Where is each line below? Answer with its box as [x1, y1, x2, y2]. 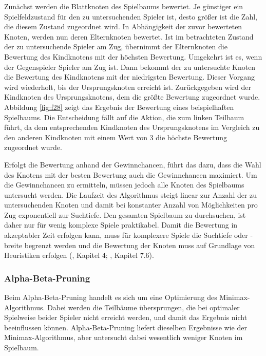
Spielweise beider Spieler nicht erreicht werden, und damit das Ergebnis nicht [4, 312, 248, 323]
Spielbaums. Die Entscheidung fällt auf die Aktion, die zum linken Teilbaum [4, 111, 244, 122]
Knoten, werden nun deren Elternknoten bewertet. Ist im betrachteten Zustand [4, 31, 254, 42]
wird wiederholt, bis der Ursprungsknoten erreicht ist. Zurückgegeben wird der [4, 81, 252, 92]
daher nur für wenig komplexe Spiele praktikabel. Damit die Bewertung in [4, 219, 238, 230]
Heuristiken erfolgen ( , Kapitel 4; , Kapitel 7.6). [4, 250, 154, 260]
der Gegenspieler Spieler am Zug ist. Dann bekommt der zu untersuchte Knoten [4, 61, 256, 72]
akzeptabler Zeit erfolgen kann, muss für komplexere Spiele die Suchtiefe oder [4, 230, 248, 240]
